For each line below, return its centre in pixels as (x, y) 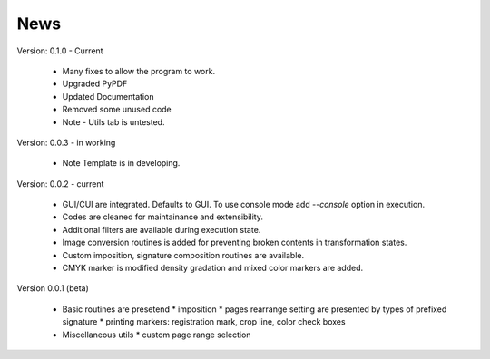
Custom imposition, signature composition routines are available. (183, 255)
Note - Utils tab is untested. (113, 121)
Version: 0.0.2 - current (60, 184)
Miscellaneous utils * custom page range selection (157, 335)
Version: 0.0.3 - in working (66, 142)
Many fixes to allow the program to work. (139, 71)
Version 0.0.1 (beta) (53, 288)
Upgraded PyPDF (95, 84)
